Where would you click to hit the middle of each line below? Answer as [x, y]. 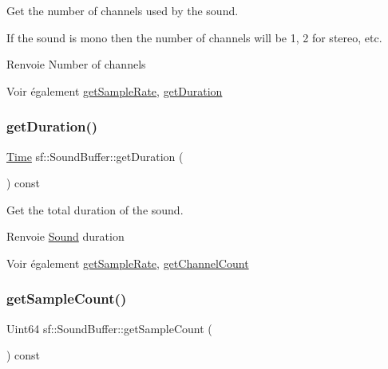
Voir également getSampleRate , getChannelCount [128, 263]
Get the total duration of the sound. [95, 209]
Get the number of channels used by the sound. [123, 10]
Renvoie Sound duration [65, 236]
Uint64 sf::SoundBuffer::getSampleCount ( [109, 328]
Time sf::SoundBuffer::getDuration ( [95, 156]
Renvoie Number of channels [76, 64]
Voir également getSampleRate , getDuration [115, 90]
